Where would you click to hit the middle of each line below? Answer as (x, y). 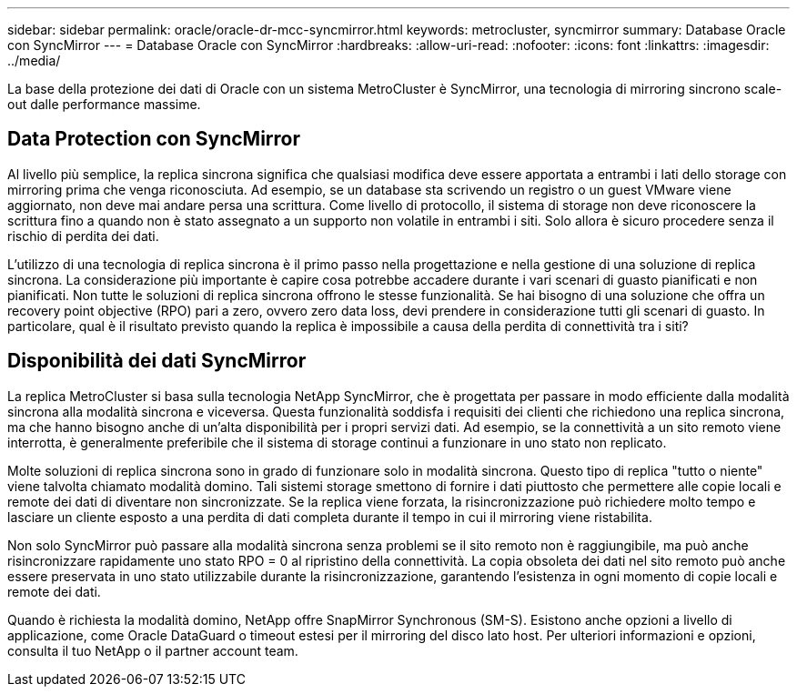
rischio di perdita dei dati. (83, 236)
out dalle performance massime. (104, 104)
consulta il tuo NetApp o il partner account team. (153, 650)
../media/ (34, 60)
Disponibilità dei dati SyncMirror (157, 361)
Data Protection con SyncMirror (154, 139)
